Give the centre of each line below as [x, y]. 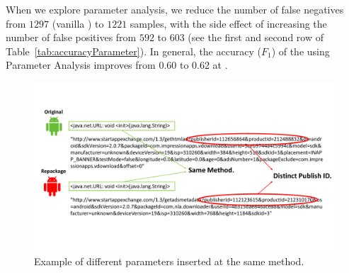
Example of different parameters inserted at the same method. [169, 261]
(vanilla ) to [78, 23]
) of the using [301, 51]
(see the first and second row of [256, 37]
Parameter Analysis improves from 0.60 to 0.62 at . [117, 65]
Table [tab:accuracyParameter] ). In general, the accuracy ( [133, 51]
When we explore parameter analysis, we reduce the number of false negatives [175, 9]
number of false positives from [71, 37]
